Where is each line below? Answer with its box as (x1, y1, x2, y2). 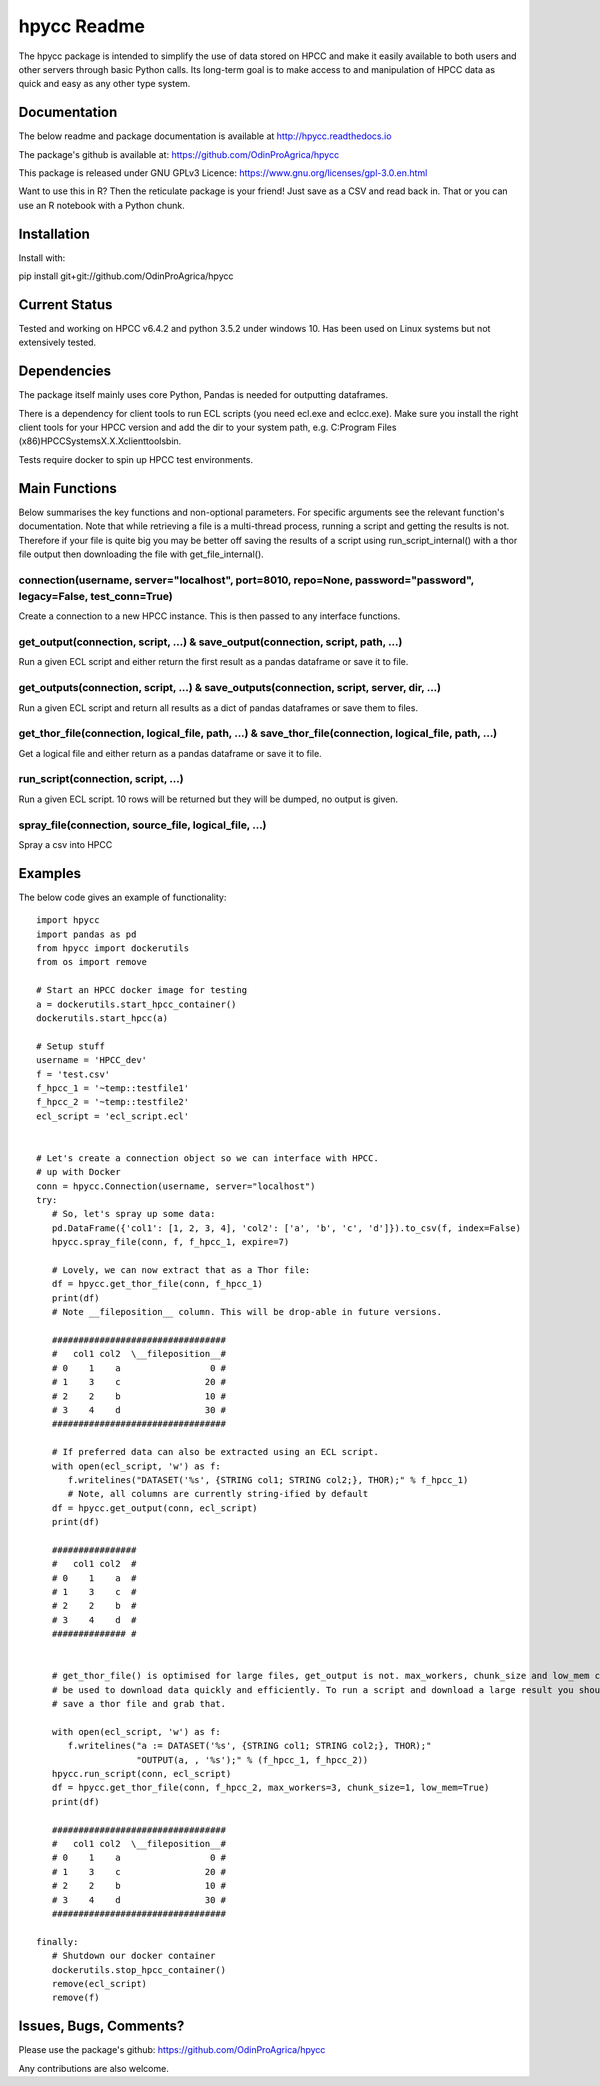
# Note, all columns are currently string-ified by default (67, 1488, 369, 1500)
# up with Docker (36, 1166, 121, 1178)
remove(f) (51, 1992, 100, 2004)
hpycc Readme (18, 15, 145, 37)
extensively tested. (18, 336, 97, 349)
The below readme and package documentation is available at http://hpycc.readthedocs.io (18, 130, 392, 142)
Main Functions (18, 480, 117, 497)
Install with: (18, 251, 66, 264)
